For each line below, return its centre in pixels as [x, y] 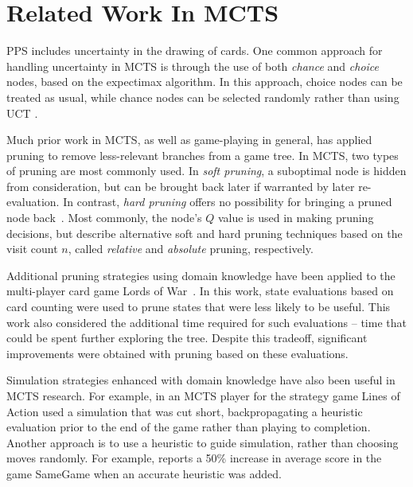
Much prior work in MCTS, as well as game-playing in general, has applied [189, 140]
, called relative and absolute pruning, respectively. [191, 249]
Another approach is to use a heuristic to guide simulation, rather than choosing [203, 442]
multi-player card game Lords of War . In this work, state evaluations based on [200, 291]
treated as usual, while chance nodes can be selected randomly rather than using [203, 97]
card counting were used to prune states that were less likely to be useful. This [199, 307]
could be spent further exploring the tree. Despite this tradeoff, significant [187, 338]
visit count [32, 249]
